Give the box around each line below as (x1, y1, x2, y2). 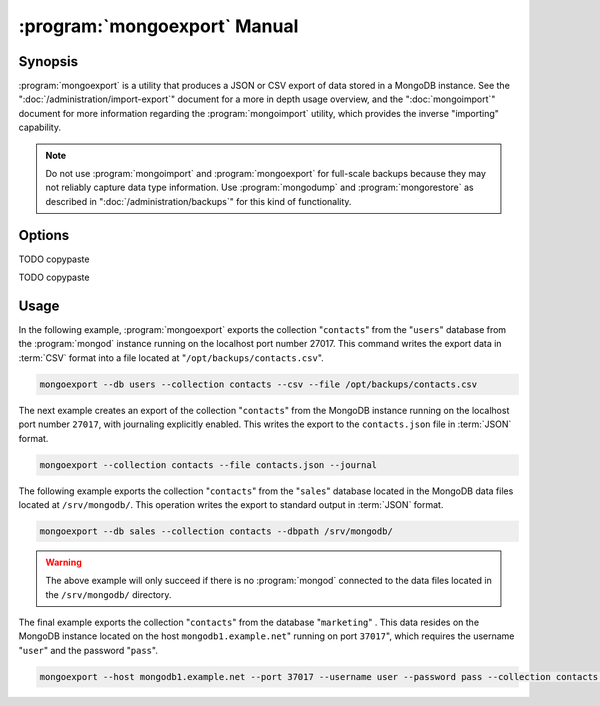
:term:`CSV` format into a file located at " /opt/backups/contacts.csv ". (18, 351, 324, 364)
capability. (18, 121, 62, 134)
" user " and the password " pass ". (18, 644, 159, 656)
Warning (45, 556, 82, 568)
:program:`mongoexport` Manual (18, 15, 299, 37)
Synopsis (18, 53, 79, 70)
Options (18, 226, 70, 244)
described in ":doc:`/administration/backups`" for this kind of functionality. (45, 195, 352, 207)
